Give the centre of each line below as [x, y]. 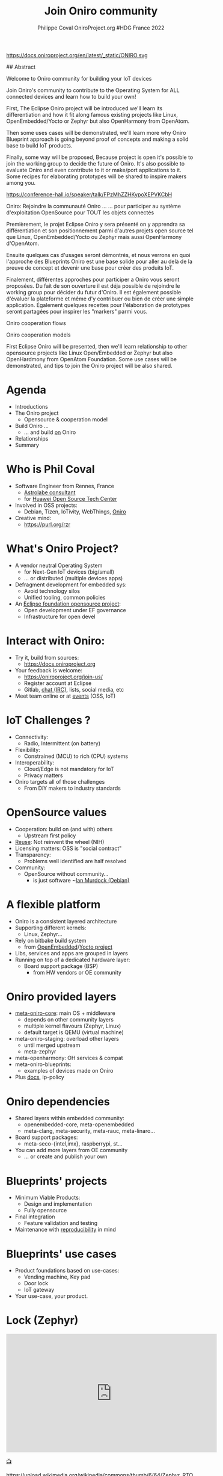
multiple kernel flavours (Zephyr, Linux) [72, 1026]
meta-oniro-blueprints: [43, 1064]
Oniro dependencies [58, 1101]
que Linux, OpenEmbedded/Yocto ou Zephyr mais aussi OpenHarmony [94, 237]
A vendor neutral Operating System [59, 565]
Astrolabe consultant [50, 492]
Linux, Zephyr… [43, 934]
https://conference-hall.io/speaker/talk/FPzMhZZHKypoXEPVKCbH [89, 194]
